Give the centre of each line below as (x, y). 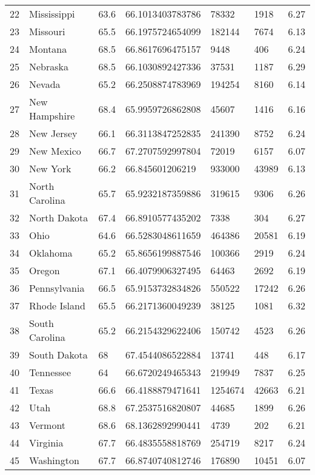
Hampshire (52, 116)
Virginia (46, 443)
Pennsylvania (57, 288)
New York (50, 168)
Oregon (45, 270)
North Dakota (59, 217)
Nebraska (49, 66)
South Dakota (58, 355)
